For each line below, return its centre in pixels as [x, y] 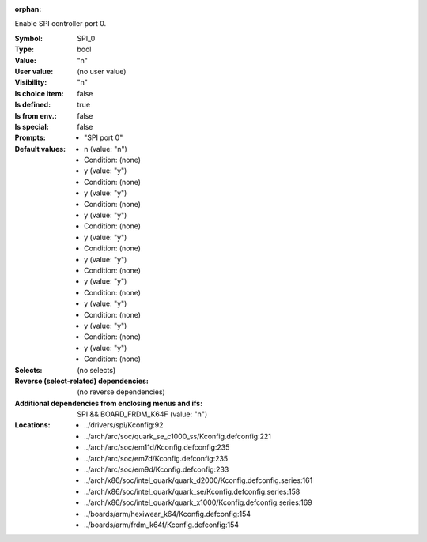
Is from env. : [36, 115]
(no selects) [96, 370]
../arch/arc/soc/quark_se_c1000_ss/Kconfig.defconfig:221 [178, 436]
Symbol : [29, 38]
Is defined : [33, 105]
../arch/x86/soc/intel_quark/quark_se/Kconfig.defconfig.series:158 [192, 491]
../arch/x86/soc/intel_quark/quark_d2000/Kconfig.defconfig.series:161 [198, 480]
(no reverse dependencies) [121, 392]
